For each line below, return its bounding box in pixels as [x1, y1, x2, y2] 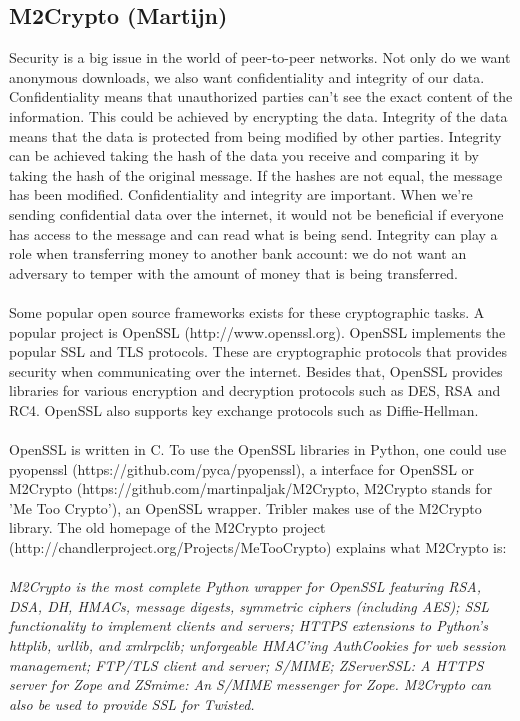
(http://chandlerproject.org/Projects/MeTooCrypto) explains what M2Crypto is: [9, 537, 507, 558]
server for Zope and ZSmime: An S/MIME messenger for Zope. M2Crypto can [9, 674, 491, 695]
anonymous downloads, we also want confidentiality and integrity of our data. [9, 66, 485, 87]
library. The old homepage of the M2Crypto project [9, 517, 326, 538]
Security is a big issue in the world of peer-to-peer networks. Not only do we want [9, 47, 511, 68]
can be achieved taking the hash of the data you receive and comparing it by [9, 145, 479, 166]
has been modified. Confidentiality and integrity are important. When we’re [9, 184, 473, 205]
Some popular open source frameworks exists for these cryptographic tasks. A [9, 301, 485, 322]
